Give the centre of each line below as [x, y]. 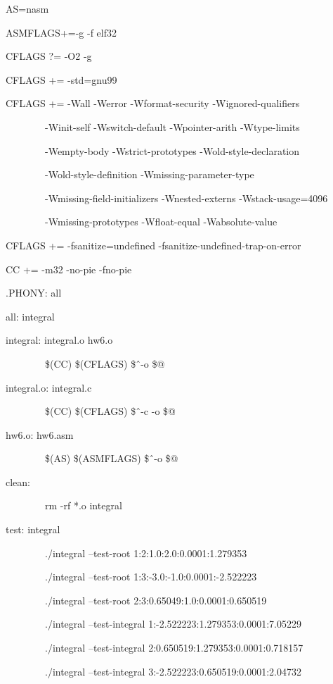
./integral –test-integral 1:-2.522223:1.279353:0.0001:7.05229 [173, 624]
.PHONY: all [34, 293]
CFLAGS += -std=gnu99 [61, 79]
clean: [18, 481]
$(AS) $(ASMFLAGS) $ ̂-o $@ [111, 458]
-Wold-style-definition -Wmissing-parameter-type [149, 174]
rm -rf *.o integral [83, 505]
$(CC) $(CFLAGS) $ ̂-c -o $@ [110, 411]
